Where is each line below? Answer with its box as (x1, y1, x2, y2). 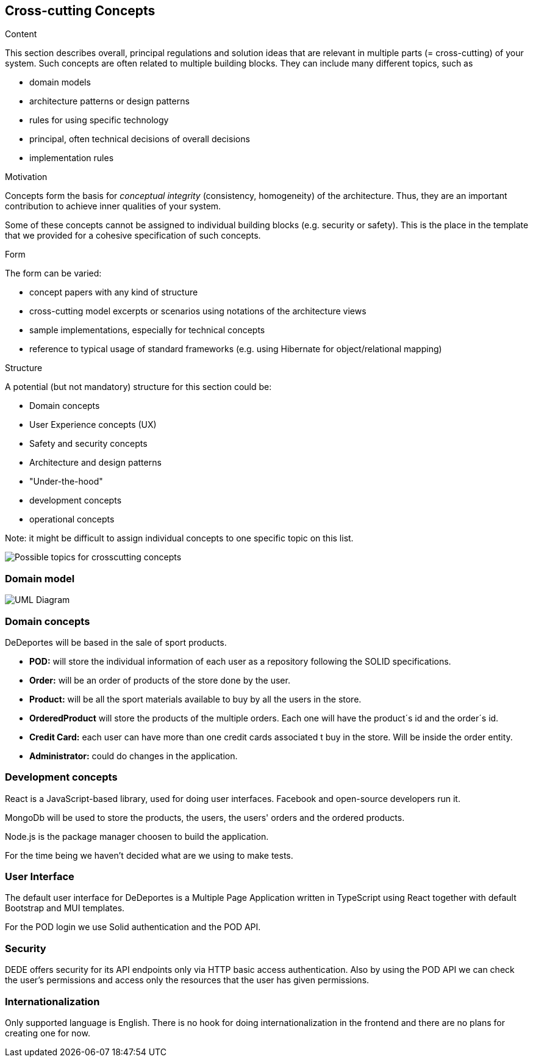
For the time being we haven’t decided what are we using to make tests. (5, 850, 293, 861)
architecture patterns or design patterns (29, 96, 190, 107)
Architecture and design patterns (29, 457, 162, 468)
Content (5, 29, 37, 40)
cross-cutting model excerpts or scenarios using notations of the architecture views (29, 306, 367, 317)
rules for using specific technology (29, 115, 169, 126)
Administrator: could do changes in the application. (29, 750, 238, 761)
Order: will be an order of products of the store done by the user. (29, 674, 290, 685)
